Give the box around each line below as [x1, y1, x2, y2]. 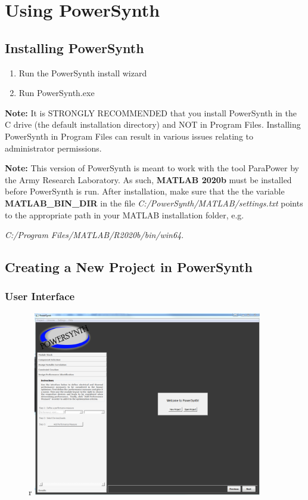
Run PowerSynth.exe [18, 87, 95, 99]
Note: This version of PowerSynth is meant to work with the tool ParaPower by [5, 162, 299, 174]
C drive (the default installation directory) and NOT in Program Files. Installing [5, 118, 301, 131]
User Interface [5, 289, 75, 304]
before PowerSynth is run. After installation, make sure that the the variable [5, 185, 285, 197]
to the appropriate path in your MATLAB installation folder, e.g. [5, 208, 244, 221]
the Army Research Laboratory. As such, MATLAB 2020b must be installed [5, 173, 292, 186]
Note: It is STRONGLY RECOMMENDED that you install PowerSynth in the [5, 106, 297, 119]
